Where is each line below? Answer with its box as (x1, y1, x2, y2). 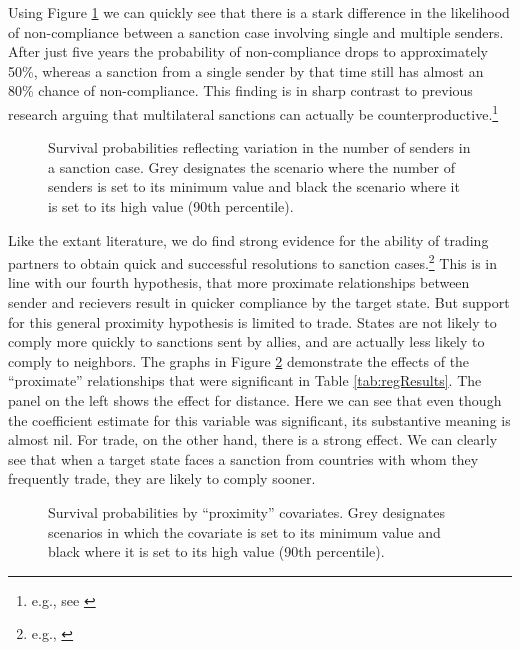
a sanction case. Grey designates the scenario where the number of (48, 156, 455, 177)
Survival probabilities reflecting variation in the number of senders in (48, 137, 471, 158)
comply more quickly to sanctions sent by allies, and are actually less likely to (8, 331, 485, 352)
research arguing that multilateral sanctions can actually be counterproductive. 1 (8, 100, 499, 124)
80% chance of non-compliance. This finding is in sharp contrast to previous (8, 80, 473, 101)
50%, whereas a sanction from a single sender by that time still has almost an (8, 60, 484, 81)
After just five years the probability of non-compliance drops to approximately (8, 41, 488, 62)
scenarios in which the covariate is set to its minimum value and (48, 521, 441, 542)
